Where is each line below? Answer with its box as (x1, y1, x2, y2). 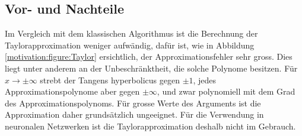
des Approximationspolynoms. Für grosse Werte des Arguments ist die (5, 96, 261, 109)
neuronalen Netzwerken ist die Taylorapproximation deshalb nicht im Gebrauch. (5, 119, 296, 132)
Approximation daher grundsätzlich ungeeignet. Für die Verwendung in (5, 108, 264, 121)
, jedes (193, 73, 217, 86)
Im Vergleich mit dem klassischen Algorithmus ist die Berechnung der (5, 27, 258, 40)
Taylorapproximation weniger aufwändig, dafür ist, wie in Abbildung (5, 38, 255, 51)
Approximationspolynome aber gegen (5, 85, 140, 98)
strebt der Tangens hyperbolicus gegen (40, 73, 180, 86)
